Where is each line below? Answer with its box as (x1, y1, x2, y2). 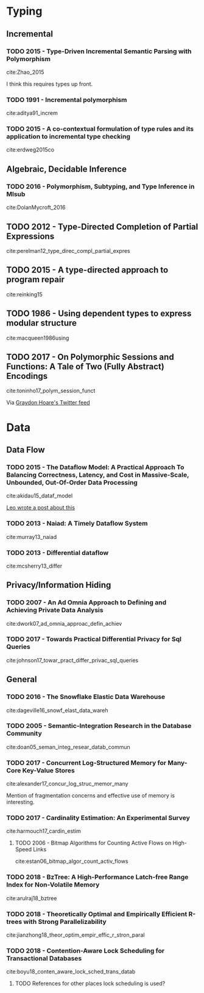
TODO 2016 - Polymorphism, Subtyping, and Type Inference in (6, 182, 195, 191)
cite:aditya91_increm (6, 109, 58, 117)
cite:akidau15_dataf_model (6, 492, 73, 499)
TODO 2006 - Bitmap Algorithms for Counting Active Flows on (15, 839, 172, 847)
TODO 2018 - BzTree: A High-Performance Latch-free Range (6, 873, 189, 881)
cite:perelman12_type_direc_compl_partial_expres (6, 247, 130, 254)
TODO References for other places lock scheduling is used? (15, 980, 166, 988)
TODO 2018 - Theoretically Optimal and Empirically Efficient (6, 909, 188, 918)
